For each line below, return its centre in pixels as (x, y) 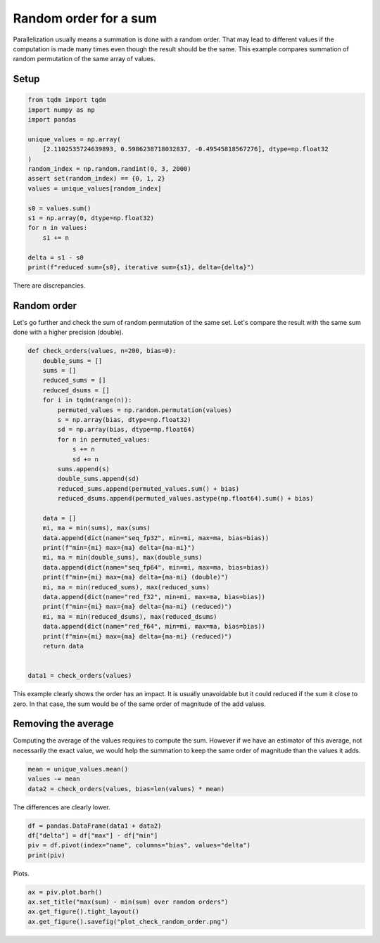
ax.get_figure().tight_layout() (84, 912)
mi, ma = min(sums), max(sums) (96, 528)
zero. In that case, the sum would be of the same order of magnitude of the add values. (140, 704)
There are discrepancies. (49, 286)
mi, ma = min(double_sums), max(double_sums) (122, 558)
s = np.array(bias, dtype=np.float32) (124, 419)
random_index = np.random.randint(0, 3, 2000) (109, 169)
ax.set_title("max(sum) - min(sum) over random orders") (128, 902)
